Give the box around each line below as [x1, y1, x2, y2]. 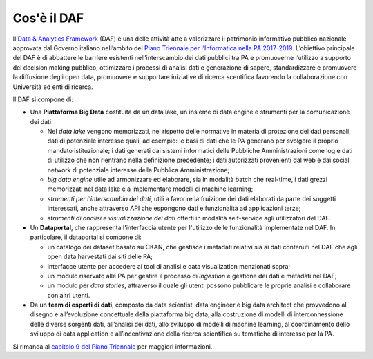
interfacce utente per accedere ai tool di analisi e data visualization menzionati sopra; [47, 262, 291, 270]
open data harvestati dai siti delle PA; [47, 252, 153, 261]
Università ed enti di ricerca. [12, 83, 93, 91]
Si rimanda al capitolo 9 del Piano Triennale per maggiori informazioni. [12, 342, 213, 351]
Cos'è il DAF [12, 10, 84, 25]
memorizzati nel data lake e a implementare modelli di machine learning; [47, 185, 254, 193]
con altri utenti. [47, 291, 90, 299]
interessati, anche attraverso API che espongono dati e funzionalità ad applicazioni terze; [47, 204, 301, 213]
